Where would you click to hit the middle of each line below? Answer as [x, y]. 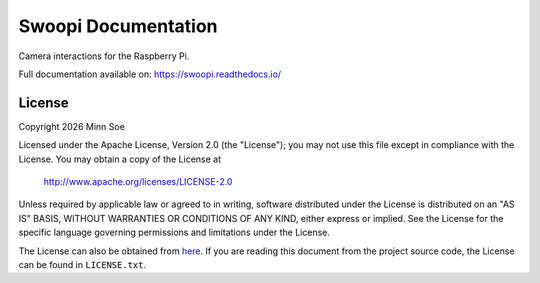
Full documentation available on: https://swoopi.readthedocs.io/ [150, 74]
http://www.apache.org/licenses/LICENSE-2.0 [138, 182]
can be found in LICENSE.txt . [82, 264]
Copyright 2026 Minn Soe [71, 126]
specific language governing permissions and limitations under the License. [174, 232]
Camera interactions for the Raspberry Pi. [104, 56]
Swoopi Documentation [118, 26]
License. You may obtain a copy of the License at [120, 159]
